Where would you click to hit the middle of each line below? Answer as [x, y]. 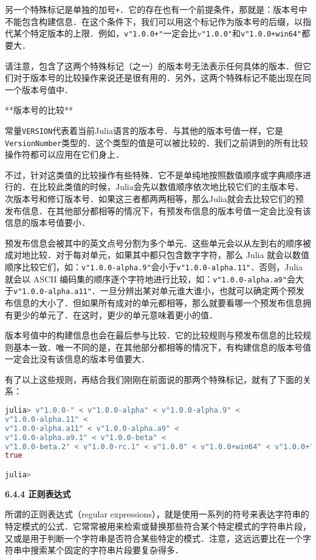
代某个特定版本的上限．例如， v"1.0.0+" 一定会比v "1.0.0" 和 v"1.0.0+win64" [153, 33]
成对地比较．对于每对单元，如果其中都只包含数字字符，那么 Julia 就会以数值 [157, 255]
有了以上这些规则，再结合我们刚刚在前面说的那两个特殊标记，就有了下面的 [154, 379]
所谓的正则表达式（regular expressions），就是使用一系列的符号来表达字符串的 [157, 514]
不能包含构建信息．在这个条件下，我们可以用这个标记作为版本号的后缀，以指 [158, 21]
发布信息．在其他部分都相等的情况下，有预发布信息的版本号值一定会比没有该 [158, 210]
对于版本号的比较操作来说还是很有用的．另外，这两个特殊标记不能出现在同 [162, 78]
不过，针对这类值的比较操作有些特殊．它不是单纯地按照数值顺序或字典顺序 [154, 174]
